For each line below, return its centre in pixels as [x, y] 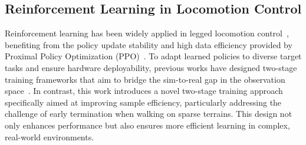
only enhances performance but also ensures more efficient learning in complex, [147, 125]
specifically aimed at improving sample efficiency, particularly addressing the [143, 102]
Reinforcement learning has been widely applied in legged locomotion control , [147, 33]
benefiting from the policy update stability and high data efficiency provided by [149, 44]
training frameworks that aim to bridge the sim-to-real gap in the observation [145, 79]
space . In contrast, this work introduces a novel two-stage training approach [144, 91]
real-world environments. [50, 136]
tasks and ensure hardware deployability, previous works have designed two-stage [151, 67]
